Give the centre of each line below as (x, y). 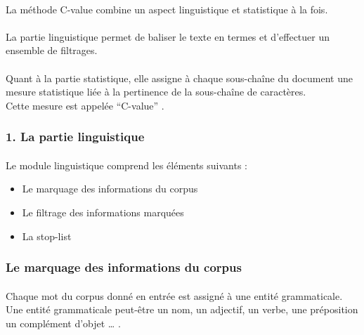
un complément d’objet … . (63, 323)
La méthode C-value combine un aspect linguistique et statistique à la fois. (167, 9)
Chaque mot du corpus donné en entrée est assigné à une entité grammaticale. (174, 295)
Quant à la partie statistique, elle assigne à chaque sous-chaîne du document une (179, 78)
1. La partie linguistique (75, 137)
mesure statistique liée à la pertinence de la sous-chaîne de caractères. (156, 92)
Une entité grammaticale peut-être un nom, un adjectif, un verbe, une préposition (182, 309)
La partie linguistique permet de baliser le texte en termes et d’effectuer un (168, 36)
